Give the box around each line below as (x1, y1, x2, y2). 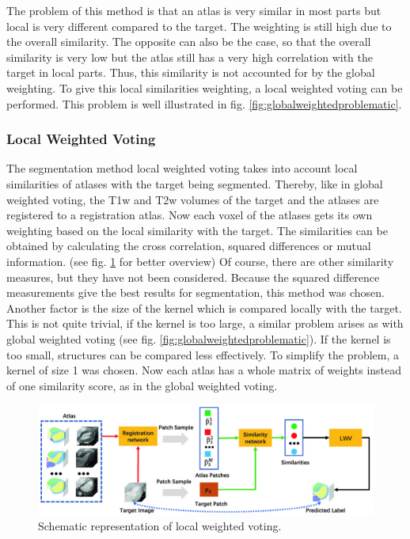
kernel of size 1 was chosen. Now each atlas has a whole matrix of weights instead (6, 362, 402, 378)
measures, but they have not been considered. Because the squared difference (6, 268, 380, 285)
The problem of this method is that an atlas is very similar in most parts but (6, 2, 382, 18)
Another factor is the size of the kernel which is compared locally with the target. (6, 299, 402, 316)
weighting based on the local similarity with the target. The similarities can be (6, 222, 388, 238)
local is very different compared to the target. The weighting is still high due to (6, 17, 392, 34)
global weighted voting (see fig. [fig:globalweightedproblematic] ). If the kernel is (6, 330, 391, 347)
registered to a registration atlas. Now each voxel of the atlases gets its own (6, 207, 373, 223)
